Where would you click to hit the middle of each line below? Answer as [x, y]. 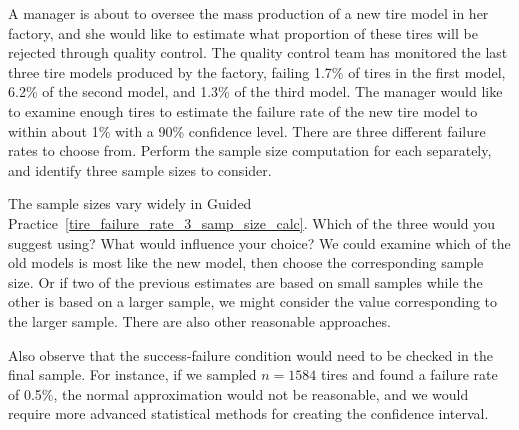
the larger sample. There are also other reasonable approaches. [199, 320]
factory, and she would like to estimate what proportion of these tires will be [243, 32]
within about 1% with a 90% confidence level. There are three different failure [247, 130]
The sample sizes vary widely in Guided [130, 203]
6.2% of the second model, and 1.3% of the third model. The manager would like [255, 91]
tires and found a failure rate [409, 374]
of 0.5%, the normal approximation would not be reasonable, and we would [238, 393]
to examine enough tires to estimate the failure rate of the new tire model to [243, 110]
